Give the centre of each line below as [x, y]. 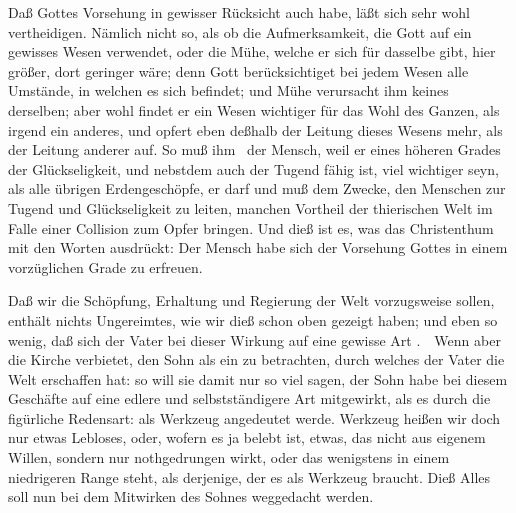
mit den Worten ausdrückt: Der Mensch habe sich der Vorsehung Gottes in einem [258, 247]
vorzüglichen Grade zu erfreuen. [105, 266]
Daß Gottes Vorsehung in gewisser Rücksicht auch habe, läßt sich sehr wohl [239, 12]
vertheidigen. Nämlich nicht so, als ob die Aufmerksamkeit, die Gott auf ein [240, 31]
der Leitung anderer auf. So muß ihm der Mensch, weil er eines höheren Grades [254, 149]
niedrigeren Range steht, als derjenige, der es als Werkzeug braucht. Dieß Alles [249, 476]
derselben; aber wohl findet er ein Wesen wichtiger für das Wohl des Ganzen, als [254, 109]
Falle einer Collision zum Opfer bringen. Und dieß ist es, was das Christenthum [251, 227]
